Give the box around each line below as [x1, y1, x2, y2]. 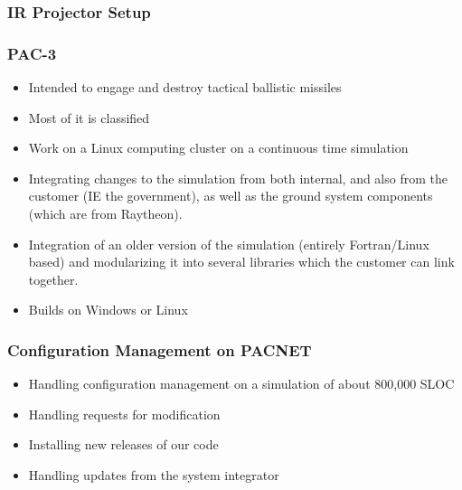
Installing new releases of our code [28, 435, 219, 454]
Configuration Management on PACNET [7, 338, 312, 361]
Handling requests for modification [28, 404, 221, 423]
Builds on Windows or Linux [28, 300, 188, 319]
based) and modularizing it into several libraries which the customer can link [28, 252, 455, 271]
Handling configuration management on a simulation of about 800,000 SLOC [28, 374, 455, 393]
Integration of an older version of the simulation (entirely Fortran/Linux [28, 234, 429, 253]
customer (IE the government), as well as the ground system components [28, 186, 433, 205]
